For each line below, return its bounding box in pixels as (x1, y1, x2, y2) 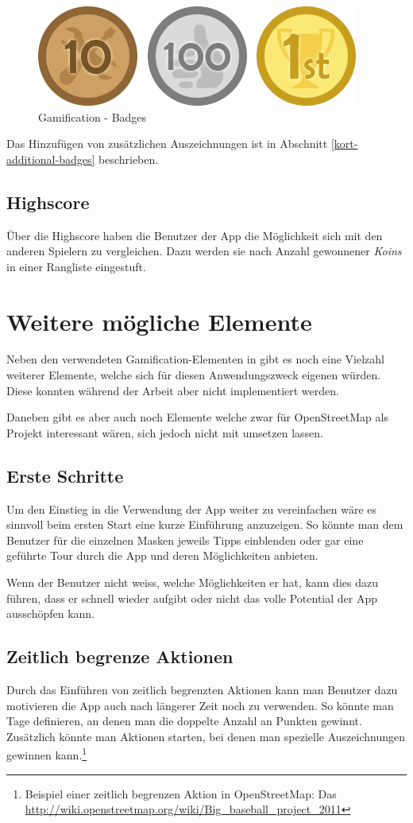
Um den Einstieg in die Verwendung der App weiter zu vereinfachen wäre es (6, 500, 377, 517)
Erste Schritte (6, 463, 124, 487)
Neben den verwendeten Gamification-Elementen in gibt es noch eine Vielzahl (6, 351, 384, 367)
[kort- (330, 135, 358, 152)
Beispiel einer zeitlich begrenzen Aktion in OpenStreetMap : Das (25, 785, 337, 802)
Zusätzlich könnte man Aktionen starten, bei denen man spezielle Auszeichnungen (6, 728, 405, 744)
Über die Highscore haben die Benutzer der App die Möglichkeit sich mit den (6, 227, 383, 243)
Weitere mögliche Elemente (6, 305, 312, 337)
